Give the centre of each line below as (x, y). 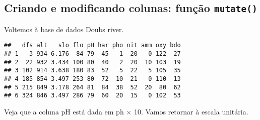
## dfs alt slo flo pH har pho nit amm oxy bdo (92, 45)
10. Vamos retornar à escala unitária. (191, 111)
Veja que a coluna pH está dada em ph (64, 111)
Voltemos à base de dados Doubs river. (64, 29)
